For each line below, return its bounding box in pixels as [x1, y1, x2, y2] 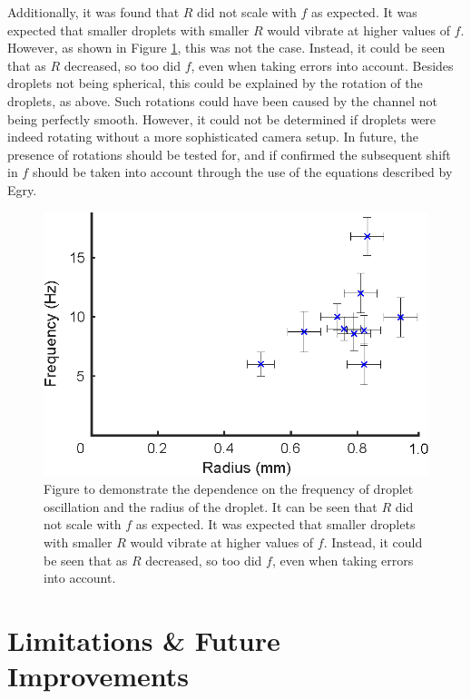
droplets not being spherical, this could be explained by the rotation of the [7, 74, 423, 93]
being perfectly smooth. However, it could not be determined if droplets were [7, 109, 437, 128]
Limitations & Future [7, 621, 280, 658]
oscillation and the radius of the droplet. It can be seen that [44, 497, 378, 516]
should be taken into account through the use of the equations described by [32, 162, 453, 182]
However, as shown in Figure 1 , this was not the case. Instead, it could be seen [7, 38, 446, 57]
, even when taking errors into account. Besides [191, 55, 454, 74]
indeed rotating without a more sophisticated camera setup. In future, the [7, 127, 419, 146]
